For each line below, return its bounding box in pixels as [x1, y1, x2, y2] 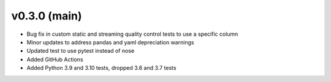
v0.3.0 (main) [11, 9, 82, 22]
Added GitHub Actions [26, 55, 83, 63]
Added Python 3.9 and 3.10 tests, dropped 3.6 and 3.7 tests [26, 64, 177, 72]
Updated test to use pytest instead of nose [26, 47, 135, 55]
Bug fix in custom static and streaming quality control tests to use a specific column [26, 30, 238, 38]
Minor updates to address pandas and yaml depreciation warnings [26, 38, 194, 46]
